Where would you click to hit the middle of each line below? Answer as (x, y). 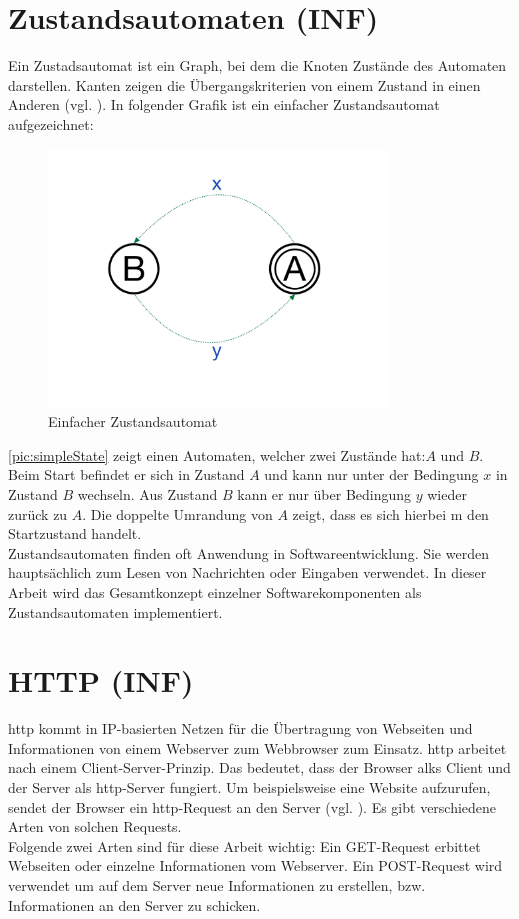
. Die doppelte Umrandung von (177, 513)
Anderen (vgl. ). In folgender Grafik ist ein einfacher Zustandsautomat (224, 104)
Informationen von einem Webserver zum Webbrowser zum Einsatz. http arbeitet (257, 747)
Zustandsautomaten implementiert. (115, 611)
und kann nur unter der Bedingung (371, 474)
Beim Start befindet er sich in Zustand (126, 474)
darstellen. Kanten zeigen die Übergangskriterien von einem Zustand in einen (244, 84)
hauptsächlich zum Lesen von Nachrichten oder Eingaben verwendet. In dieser (247, 572)
